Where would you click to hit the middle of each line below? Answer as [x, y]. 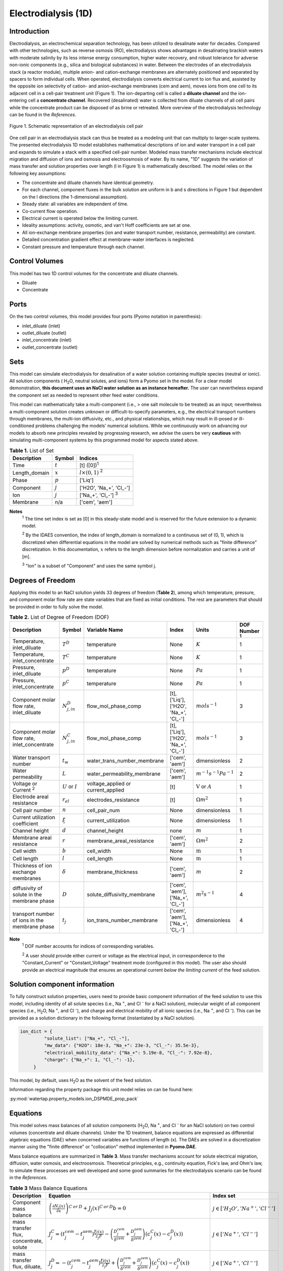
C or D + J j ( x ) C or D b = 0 [97, 1208]
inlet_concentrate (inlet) [47, 340]
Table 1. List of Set [32, 450]
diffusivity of [27, 888]
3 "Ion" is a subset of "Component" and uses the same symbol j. [89, 565]
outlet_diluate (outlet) [44, 332]
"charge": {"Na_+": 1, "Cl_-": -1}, [90, 1060]
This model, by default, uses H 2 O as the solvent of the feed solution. [81, 1081]
